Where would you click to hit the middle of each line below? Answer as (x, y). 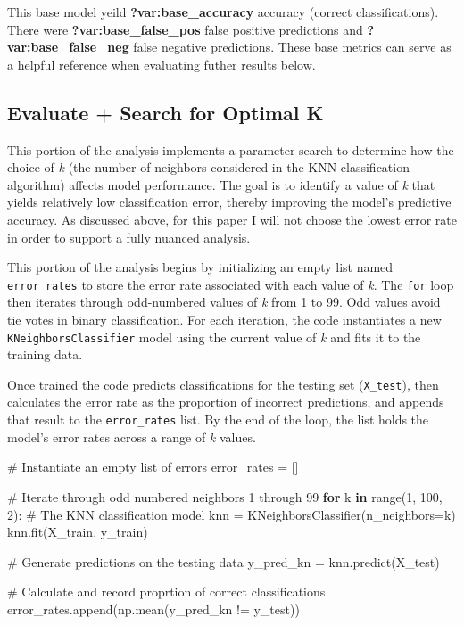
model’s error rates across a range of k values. (132, 436)
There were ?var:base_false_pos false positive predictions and (185, 29)
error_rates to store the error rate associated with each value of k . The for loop (231, 284)
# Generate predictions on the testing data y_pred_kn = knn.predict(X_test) (224, 561)
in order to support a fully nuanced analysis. (129, 237)
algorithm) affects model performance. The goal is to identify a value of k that (221, 184)
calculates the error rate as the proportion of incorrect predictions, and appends (226, 402)
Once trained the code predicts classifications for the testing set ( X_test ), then (223, 384)
